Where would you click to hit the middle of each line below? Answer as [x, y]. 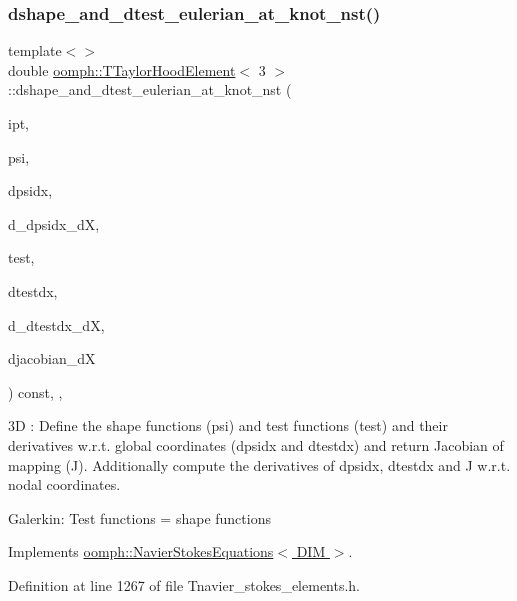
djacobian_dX [52, 358]
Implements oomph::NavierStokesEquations [141, 551]
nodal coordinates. [64, 484]
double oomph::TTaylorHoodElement [122, 69]
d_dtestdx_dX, [56, 324]
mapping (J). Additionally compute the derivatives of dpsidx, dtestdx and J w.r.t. [259, 464]
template [35, 50]
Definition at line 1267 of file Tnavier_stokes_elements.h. [184, 584]
